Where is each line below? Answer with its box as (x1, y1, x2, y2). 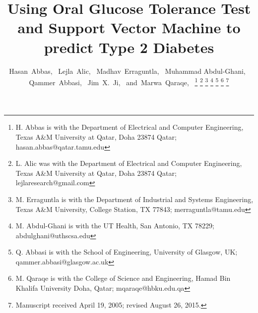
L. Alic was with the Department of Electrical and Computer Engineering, (15, 158, 242, 168)
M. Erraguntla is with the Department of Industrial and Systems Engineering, (15, 194, 254, 204)
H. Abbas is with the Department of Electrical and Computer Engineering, (15, 122, 244, 132)
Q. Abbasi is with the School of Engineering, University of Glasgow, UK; (15, 247, 238, 257)
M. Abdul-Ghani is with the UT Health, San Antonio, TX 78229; (15, 220, 214, 231)
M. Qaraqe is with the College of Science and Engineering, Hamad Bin (15, 273, 231, 283)
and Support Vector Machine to (17, 17, 241, 38)
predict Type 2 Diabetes (44, 37, 214, 57)
